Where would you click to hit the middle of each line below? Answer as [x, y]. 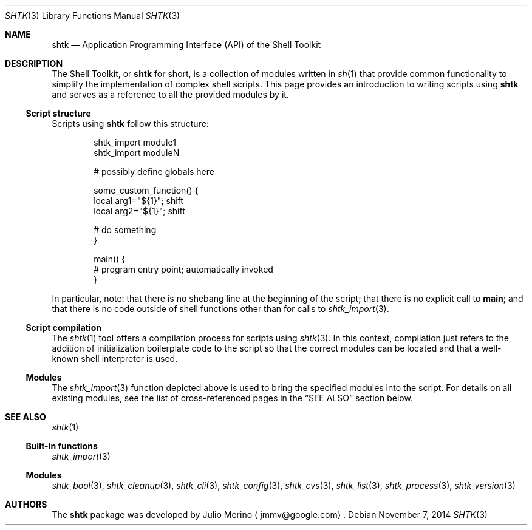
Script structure [58, 113]
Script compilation [63, 328]
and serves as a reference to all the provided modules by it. [170, 94]
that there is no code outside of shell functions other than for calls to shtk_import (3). [220, 309]
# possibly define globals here [154, 172]
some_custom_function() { [146, 190]
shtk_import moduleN [137, 153]
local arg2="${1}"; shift [139, 211]
